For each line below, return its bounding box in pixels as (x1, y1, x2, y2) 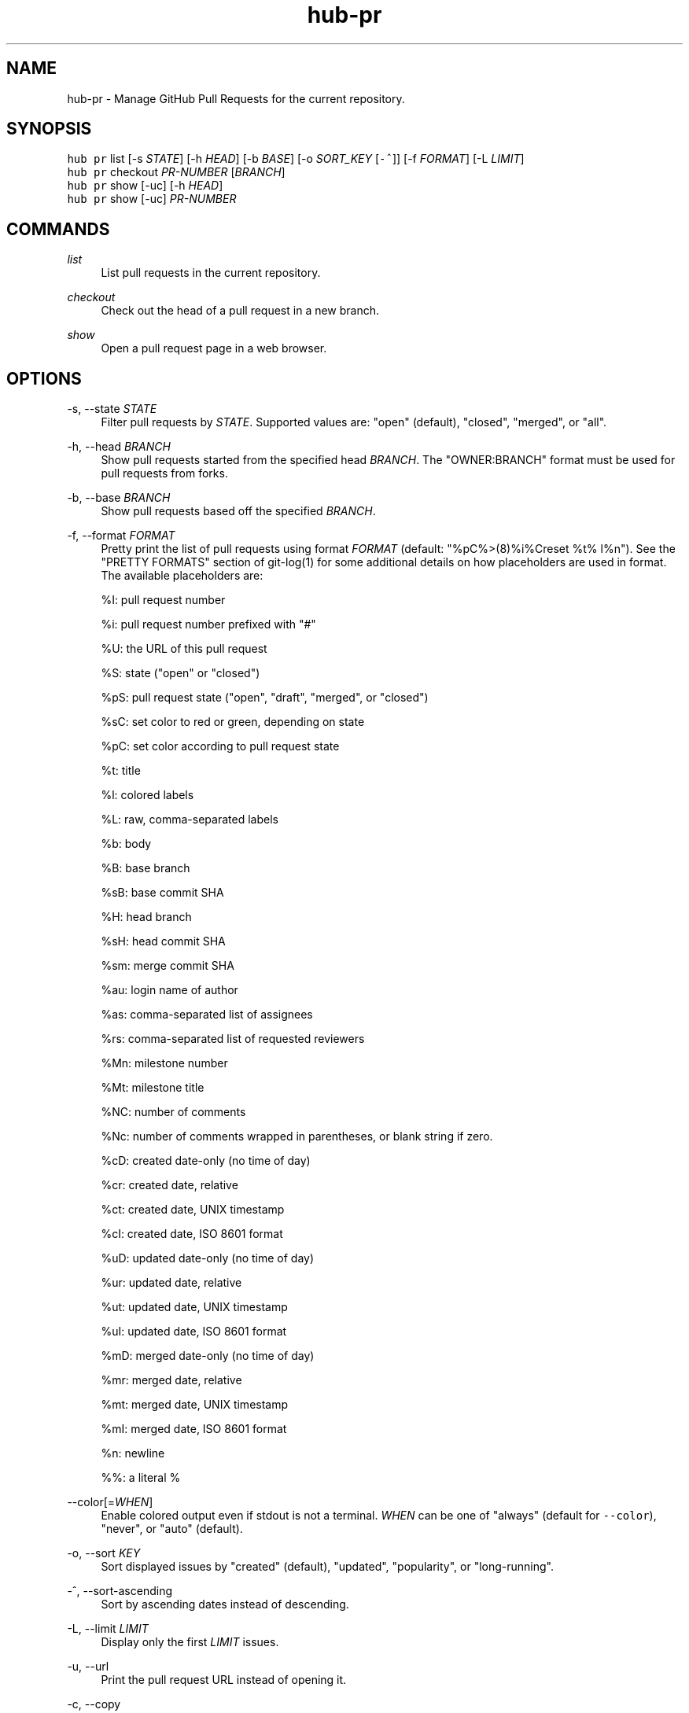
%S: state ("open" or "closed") (101, 666, 260, 680)
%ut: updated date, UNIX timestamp (101, 1300, 288, 1314)
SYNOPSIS (6, 119, 92, 139)
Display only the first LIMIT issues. (101, 1635, 279, 1649)
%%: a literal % (101, 1471, 181, 1485)
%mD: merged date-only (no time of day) (101, 1349, 315, 1363)
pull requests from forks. (101, 466, 228, 481)
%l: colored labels (101, 788, 194, 802)
